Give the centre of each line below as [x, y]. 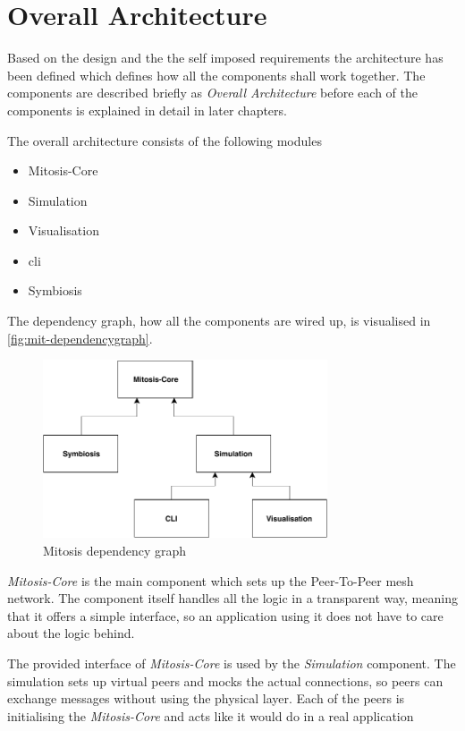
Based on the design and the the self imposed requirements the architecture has [225, 58]
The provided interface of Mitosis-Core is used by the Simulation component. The [232, 663]
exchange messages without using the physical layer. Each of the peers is [206, 698]
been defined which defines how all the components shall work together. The [216, 75]
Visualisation [63, 230]
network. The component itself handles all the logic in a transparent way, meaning [232, 598]
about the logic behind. [71, 633]
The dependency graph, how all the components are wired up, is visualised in [219, 321]
